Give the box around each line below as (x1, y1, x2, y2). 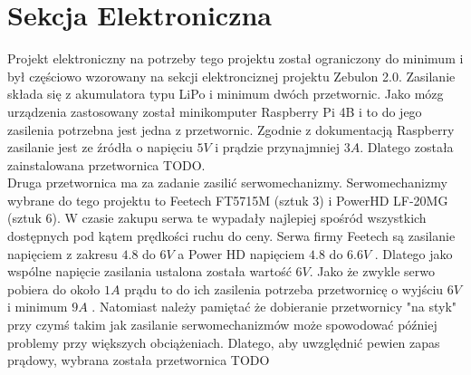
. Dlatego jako (374, 244, 453, 263)
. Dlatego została (360, 138, 454, 157)
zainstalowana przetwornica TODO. (7, 155, 206, 174)
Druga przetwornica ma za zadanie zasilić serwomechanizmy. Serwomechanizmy (7, 173, 447, 192)
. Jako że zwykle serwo (309, 262, 436, 281)
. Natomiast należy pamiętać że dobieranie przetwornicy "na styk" (91, 297, 457, 316)
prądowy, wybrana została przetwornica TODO (7, 351, 270, 370)
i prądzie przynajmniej (215, 138, 341, 157)
